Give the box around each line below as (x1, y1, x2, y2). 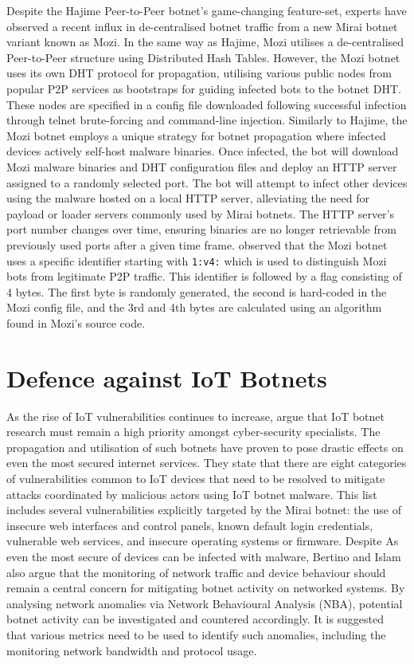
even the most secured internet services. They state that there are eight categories (6, 454, 407, 471)
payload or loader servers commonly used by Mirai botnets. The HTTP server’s (6, 205, 395, 222)
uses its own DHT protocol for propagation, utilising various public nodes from (6, 65, 392, 81)
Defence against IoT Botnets (6, 361, 327, 394)
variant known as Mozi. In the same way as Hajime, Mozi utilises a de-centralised (6, 33, 404, 50)
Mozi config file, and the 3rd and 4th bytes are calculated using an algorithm (6, 299, 382, 316)
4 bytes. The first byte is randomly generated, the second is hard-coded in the (6, 283, 387, 300)
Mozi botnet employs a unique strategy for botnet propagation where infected (6, 127, 386, 143)
